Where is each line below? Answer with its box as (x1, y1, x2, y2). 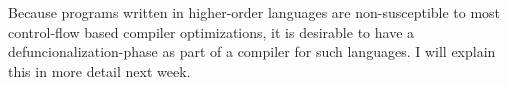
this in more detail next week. (8, 60, 191, 81)
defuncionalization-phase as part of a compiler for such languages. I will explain (8, 41, 496, 62)
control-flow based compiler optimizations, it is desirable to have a (8, 21, 415, 42)
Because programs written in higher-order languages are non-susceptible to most (8, 2, 501, 22)
